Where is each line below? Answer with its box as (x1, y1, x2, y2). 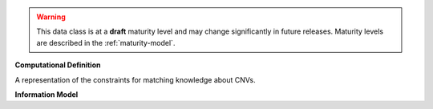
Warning (36, 12, 66, 22)
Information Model (14, 89, 79, 99)
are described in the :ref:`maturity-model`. (36, 38, 176, 47)
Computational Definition (14, 60, 101, 70)
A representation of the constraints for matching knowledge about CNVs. (14, 75, 256, 84)
